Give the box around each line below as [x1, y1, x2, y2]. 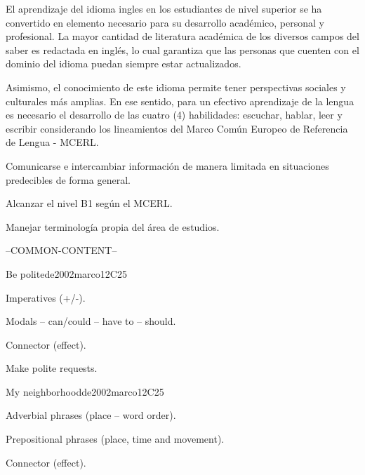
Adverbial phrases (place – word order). [6, 408, 176, 422]
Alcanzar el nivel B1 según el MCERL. [6, 196, 173, 210]
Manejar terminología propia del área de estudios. [6, 219, 220, 234]
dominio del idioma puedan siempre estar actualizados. [6, 56, 241, 71]
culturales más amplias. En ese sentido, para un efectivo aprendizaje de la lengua [6, 93, 354, 108]
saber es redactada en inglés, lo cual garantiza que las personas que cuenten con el [6, 42, 359, 57]
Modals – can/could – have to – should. [6, 314, 176, 328]
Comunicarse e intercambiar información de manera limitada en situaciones [6, 158, 329, 173]
